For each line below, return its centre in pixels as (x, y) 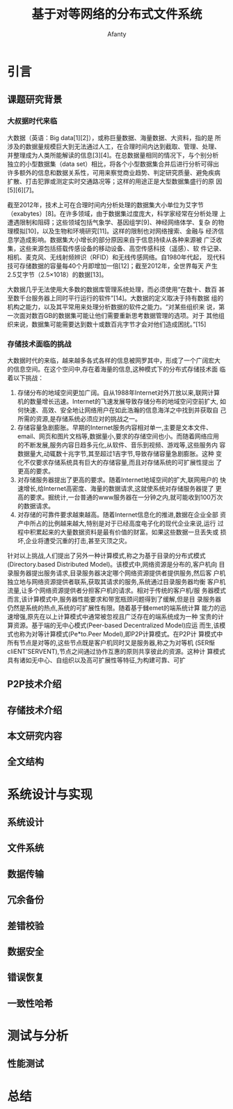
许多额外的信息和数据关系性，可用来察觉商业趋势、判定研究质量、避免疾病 (114, 172)
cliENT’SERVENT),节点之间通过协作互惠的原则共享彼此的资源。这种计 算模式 (116, 651)
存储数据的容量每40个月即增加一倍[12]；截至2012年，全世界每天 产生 (118, 266)
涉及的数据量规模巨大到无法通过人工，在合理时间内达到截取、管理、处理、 (114, 146)
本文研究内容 (35, 736)
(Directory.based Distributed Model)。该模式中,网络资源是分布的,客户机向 (112, 564)
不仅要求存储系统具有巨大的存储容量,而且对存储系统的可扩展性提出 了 (123, 462)
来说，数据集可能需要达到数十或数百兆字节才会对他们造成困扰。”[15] (110, 324)
